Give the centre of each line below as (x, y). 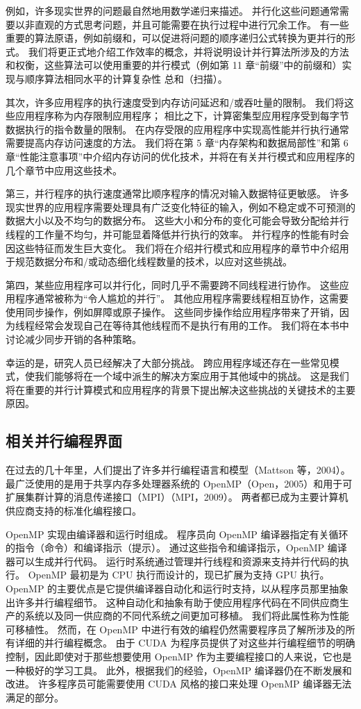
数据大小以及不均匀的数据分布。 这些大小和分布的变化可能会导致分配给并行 (177, 220)
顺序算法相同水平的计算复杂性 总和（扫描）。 (126, 78)
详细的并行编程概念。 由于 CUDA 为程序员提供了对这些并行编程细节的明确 (185, 643)
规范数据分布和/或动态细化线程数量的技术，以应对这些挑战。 (153, 261)
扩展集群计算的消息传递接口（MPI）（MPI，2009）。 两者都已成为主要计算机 (177, 497)
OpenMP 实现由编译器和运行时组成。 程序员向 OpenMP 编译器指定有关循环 (177, 534)
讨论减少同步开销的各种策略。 (74, 339)
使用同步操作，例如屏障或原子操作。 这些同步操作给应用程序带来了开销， (173, 311)
